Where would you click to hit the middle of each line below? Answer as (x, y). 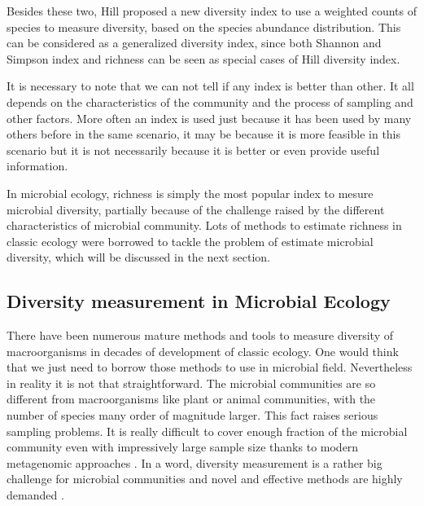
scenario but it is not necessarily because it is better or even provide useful (193, 150)
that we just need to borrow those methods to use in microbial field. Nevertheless (210, 367)
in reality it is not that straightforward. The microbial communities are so (191, 383)
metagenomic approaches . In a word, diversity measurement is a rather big (195, 462)
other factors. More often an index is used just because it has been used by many (209, 118)
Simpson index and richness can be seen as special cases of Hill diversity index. (203, 58)
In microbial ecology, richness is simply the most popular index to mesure (190, 193)
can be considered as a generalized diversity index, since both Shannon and (194, 43)
